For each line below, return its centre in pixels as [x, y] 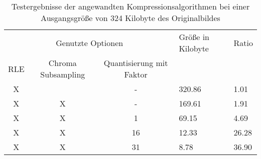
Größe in [194, 37]
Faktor [136, 74]
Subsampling [63, 74]
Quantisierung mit [136, 63]
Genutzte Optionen [90, 42]
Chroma [62, 63]
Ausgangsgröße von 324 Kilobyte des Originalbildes [130, 18]
